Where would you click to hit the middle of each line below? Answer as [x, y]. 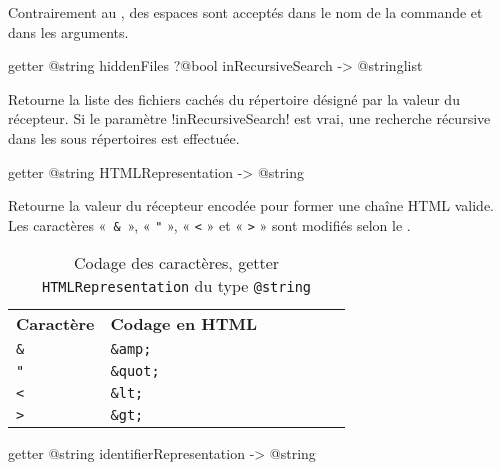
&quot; [135, 371]
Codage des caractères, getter [176, 263]
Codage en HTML [184, 324]
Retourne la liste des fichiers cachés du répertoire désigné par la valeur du [234, 98]
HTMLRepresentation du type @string [176, 286]
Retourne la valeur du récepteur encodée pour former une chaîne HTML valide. [251, 205]
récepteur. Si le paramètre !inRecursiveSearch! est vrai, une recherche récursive [249, 118]
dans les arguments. [68, 31]
